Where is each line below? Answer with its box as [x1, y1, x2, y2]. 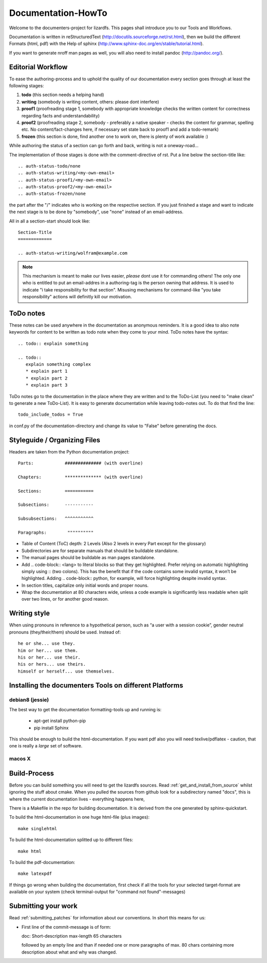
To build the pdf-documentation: [9, 859, 75, 865]
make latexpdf [18, 871, 52, 877]
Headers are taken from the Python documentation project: [9, 449, 130, 454]
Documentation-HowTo [9, 7, 107, 18]
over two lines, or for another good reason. [21, 596, 109, 602]
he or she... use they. [18, 641, 76, 646]
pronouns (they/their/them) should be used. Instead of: [9, 629, 121, 635]
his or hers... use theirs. [18, 662, 86, 667]
